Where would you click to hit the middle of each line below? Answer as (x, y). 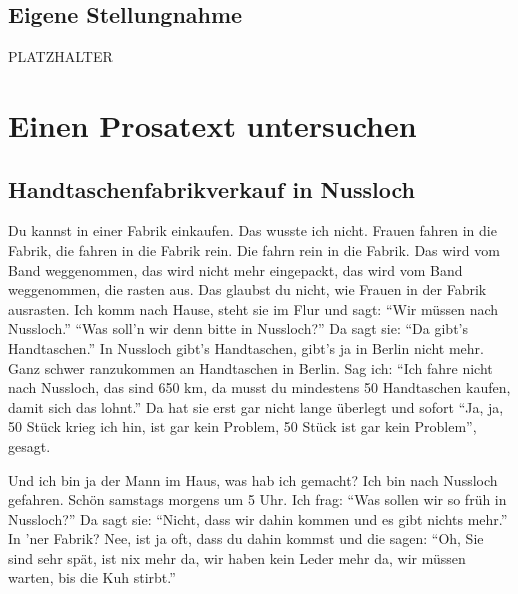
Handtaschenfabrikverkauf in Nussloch (211, 188)
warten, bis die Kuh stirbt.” (92, 577)
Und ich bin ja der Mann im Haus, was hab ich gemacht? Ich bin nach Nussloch (253, 479)
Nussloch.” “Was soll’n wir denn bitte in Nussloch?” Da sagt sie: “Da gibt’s (238, 328)
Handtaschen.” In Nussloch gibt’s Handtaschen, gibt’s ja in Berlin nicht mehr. (246, 347)
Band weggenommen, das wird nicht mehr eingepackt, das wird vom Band (235, 269)
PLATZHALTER (60, 56)
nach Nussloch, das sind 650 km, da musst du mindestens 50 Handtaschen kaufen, (259, 387)
